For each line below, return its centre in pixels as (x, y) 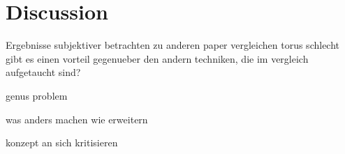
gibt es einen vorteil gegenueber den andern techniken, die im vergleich (157, 58)
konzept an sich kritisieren (62, 143)
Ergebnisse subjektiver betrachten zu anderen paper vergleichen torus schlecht (173, 45)
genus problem (37, 95)
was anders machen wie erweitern (77, 119)
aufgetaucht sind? (43, 72)
